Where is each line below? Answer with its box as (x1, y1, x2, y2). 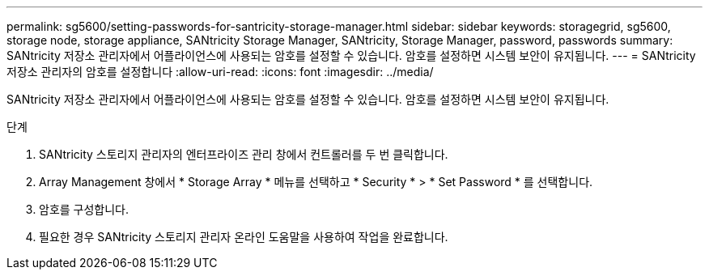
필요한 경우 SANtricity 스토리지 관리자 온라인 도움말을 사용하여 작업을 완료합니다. (39, 230, 448, 244)
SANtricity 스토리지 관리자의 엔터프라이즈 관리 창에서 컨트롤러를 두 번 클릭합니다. (39, 147, 448, 161)
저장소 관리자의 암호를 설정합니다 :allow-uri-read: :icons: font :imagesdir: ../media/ (6, 65, 434, 79)
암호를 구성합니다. (39, 202, 129, 216)
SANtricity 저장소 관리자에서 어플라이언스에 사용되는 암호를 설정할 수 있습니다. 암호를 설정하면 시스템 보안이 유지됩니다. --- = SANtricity (6, 49, 696, 62)
